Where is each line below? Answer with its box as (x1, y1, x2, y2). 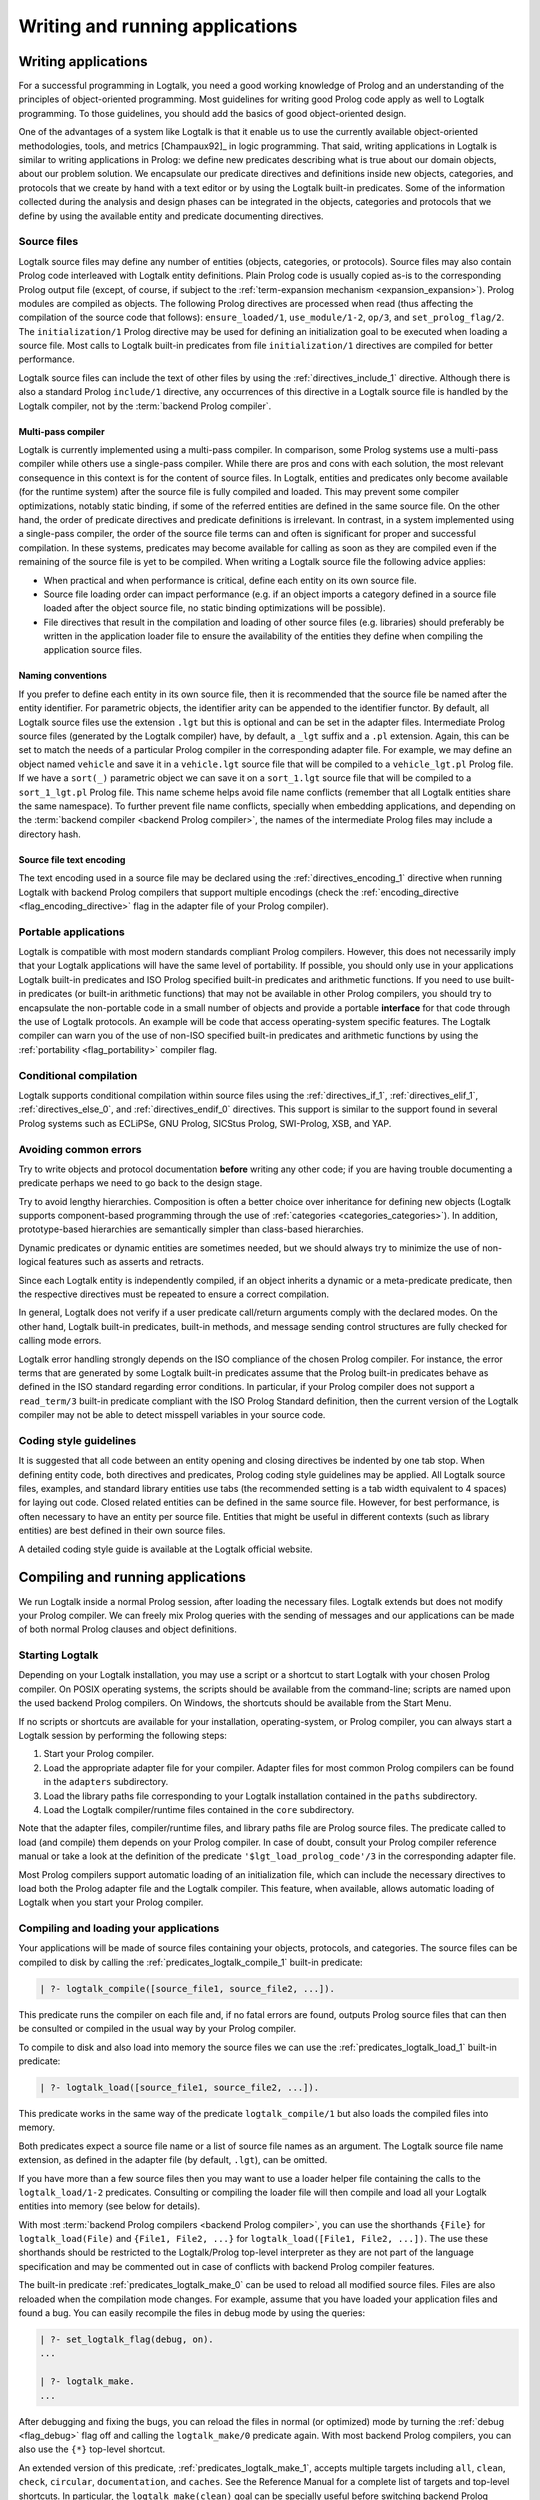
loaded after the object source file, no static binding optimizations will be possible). (43, 602, 386, 614)
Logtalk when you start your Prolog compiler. (18, 1896, 204, 1909)
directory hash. (18, 828, 82, 840)
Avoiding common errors (18, 1142, 142, 1156)
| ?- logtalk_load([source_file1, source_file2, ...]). (39, 2081, 320, 2093)
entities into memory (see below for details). (18, 2200, 201, 2212)
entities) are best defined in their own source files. (18, 1525, 226, 1537)
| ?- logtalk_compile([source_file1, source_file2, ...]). (39, 1983, 335, 1994)
